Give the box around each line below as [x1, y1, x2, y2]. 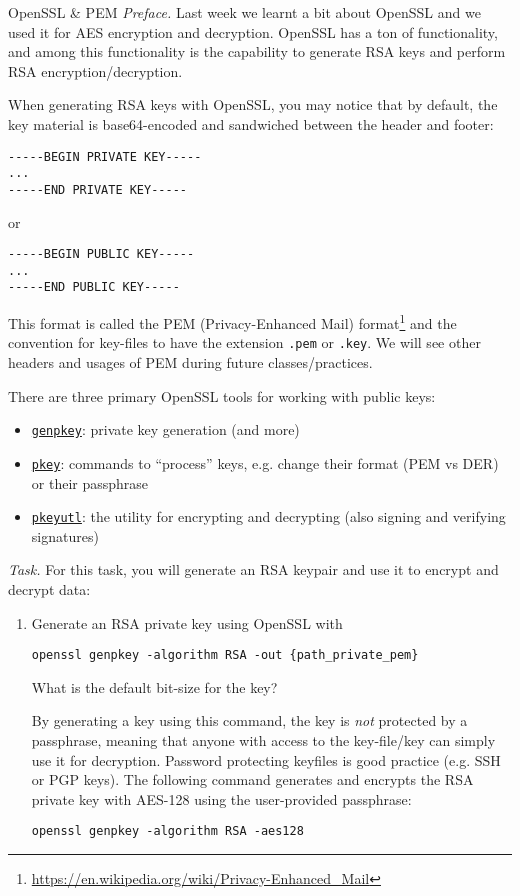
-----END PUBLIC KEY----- [8, 280, 180, 295]
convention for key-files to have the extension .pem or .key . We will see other [8, 332, 481, 353]
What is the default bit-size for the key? [31, 676, 278, 697]
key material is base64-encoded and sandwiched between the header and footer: [8, 113, 494, 134]
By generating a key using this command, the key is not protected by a [31, 710, 468, 731]
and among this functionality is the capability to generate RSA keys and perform [8, 41, 506, 62]
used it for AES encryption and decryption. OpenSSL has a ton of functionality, [8, 21, 498, 42]
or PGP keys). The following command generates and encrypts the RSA [31, 769, 474, 790]
